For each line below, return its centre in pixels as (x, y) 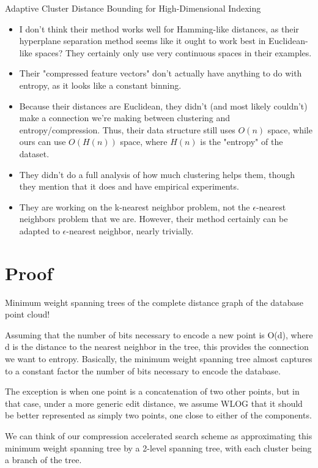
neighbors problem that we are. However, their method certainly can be (153, 219)
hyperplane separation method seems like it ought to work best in (142, 41)
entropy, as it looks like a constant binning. (100, 85)
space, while (290, 129)
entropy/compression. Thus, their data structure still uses (127, 129)
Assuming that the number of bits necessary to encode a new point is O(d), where (159, 334)
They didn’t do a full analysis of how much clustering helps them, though (157, 174)
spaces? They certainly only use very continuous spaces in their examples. (173, 52)
